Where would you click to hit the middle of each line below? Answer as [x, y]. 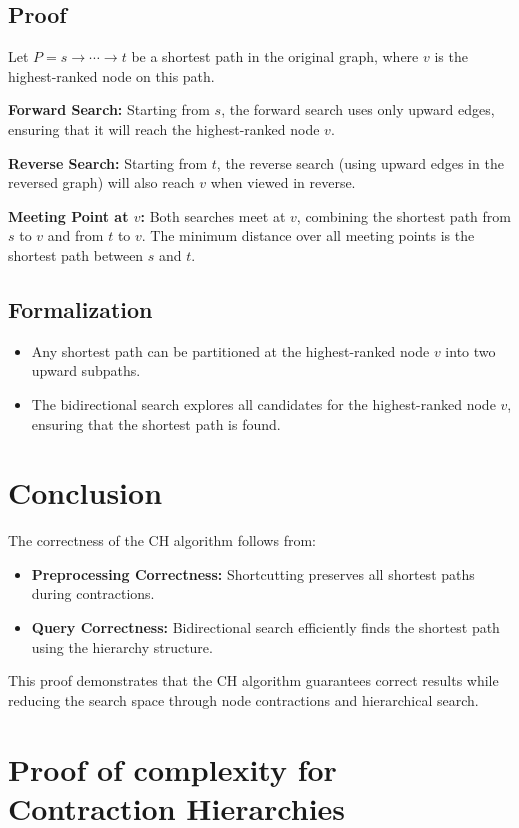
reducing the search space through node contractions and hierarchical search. [243, 699]
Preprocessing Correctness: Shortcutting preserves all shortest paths [253, 573]
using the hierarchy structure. [122, 646]
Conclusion [85, 492]
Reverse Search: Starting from [108, 162]
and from [75, 235]
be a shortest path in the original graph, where [275, 56]
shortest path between [76, 254]
